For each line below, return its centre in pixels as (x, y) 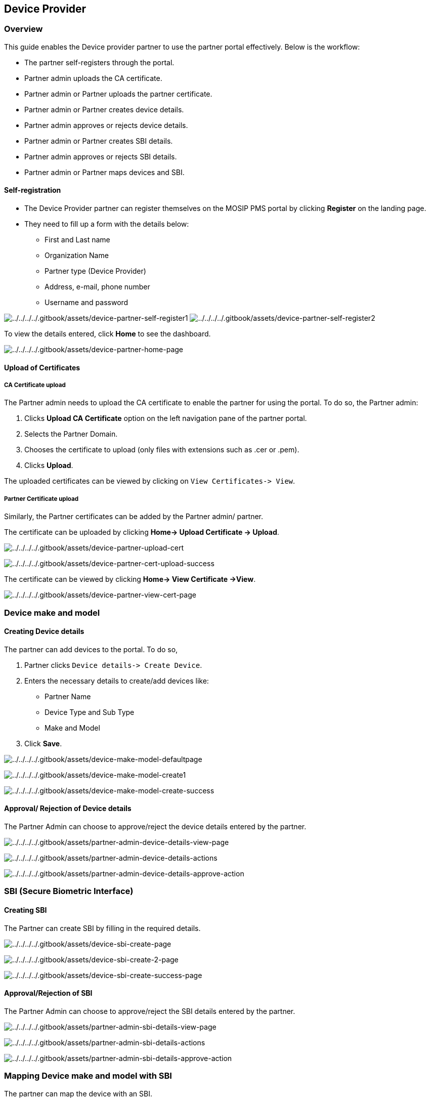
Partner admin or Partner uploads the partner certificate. (118, 94)
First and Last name (77, 240)
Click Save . (43, 743)
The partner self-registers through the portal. (99, 62)
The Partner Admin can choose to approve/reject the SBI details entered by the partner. (150, 1011)
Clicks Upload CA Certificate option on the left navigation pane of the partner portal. (166, 418)
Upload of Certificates (42, 367)
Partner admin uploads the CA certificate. (93, 78)
